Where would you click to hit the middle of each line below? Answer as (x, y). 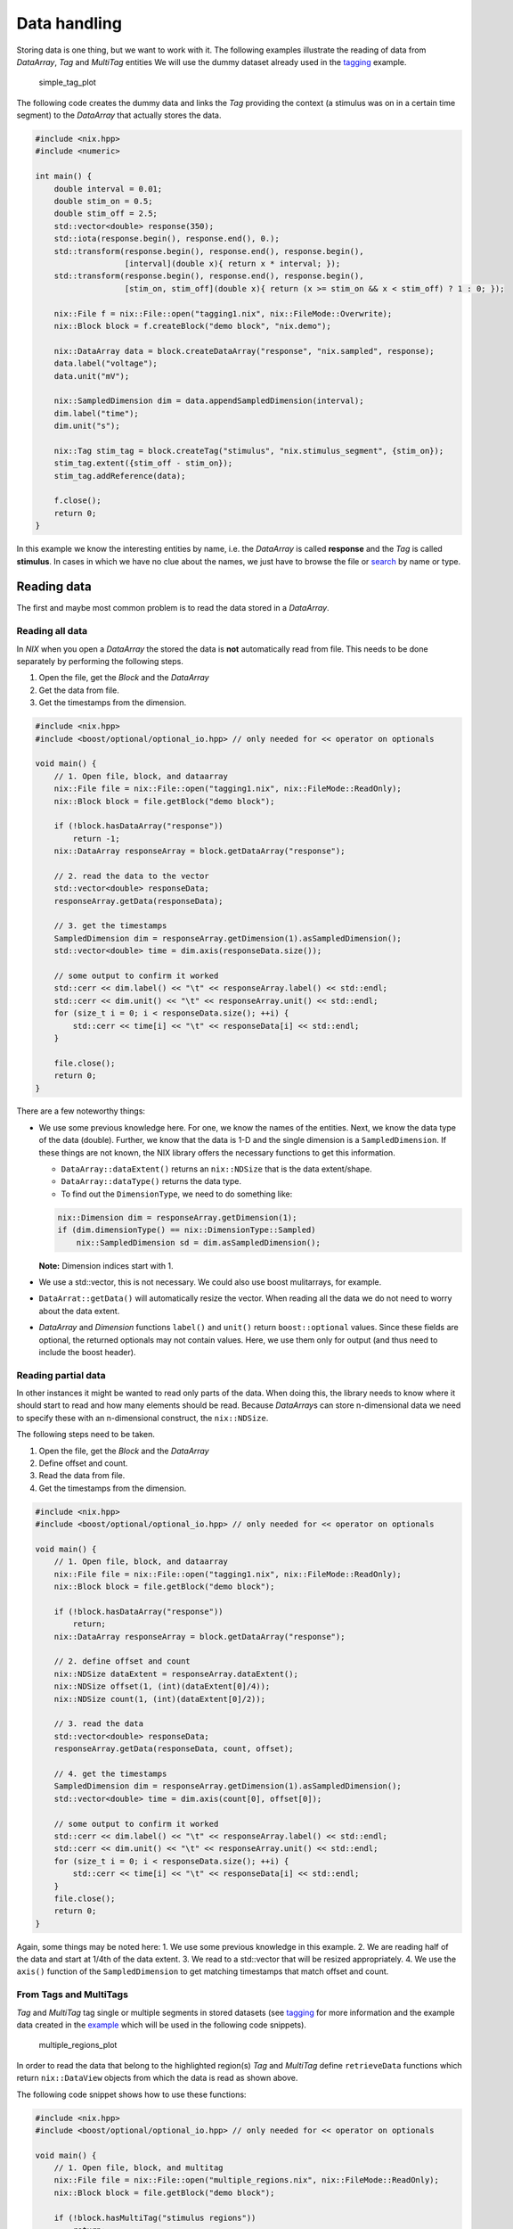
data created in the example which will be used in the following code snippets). (162, 2025)
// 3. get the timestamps (110, 926)
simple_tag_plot (68, 82)
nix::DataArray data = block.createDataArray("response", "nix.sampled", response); (244, 351)
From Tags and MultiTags (73, 1995)
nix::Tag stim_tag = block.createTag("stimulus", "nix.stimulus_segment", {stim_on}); (249, 451)
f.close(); (77, 501)
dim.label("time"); (97, 413)
